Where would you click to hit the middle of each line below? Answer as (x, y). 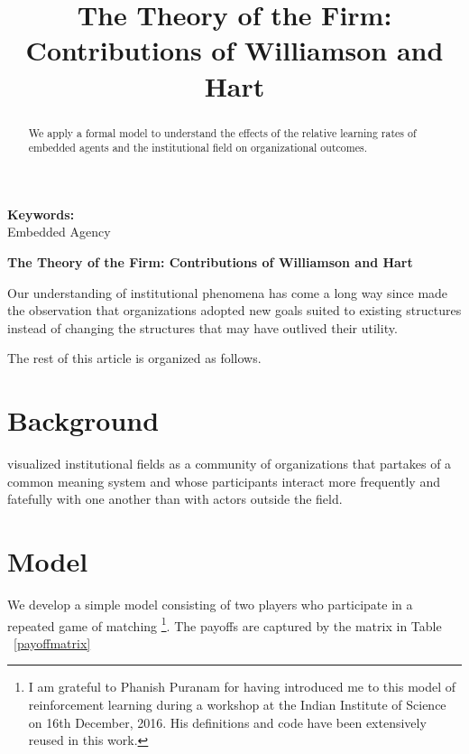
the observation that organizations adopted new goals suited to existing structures (234, 310)
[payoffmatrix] (52, 642)
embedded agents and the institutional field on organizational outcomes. (198, 148)
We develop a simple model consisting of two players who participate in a (210, 605)
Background (83, 420)
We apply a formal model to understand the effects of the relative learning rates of (222, 132)
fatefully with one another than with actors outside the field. (175, 499)
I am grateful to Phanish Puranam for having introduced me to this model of (242, 687)
